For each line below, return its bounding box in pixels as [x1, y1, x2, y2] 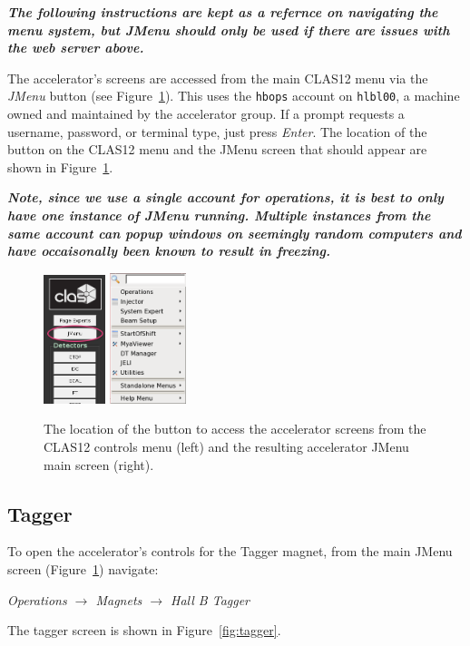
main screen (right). [44, 455, 154, 474]
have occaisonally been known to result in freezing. [7, 241, 331, 260]
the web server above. [7, 38, 144, 57]
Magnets [95, 590, 142, 609]
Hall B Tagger [171, 590, 250, 609]
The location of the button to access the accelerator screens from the [44, 419, 426, 438]
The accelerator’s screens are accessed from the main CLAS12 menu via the [7, 68, 428, 87]
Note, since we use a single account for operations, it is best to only [7, 188, 444, 207]
